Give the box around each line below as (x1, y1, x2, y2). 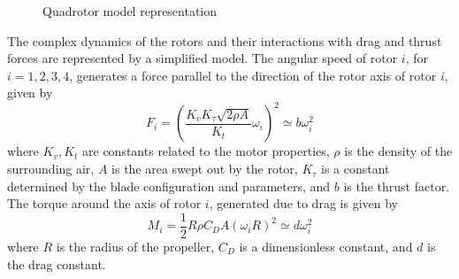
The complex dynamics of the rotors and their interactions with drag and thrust (7, 31, 442, 50)
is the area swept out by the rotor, (111, 159, 298, 178)
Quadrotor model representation (42, 2, 218, 19)
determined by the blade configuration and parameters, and (7, 176, 331, 195)
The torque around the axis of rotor (7, 194, 202, 213)
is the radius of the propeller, (56, 236, 215, 255)
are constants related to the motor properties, (82, 142, 330, 160)
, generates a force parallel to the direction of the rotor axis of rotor (69, 66, 437, 84)
